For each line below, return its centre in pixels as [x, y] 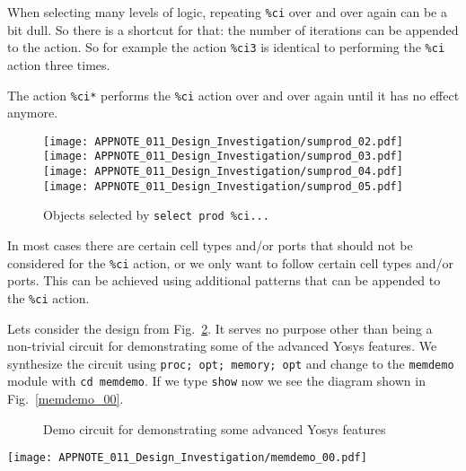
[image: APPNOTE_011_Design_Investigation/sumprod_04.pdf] [223, 172]
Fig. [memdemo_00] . [66, 399]
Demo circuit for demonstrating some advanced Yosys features [215, 428]
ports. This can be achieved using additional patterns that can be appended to [224, 280]
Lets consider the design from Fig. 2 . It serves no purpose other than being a [220, 328]
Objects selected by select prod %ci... [156, 215]
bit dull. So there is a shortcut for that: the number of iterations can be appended [233, 29]
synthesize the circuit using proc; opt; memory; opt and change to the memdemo [231, 363]
